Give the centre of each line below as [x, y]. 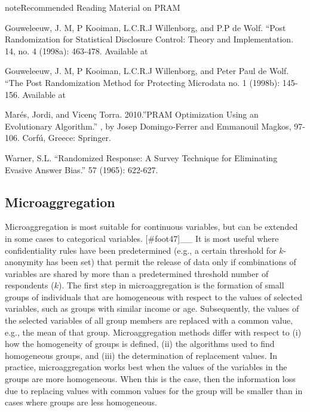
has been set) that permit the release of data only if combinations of [171, 262]
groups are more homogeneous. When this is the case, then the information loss [150, 379]
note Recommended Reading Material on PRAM [93, 7]
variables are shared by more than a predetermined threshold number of [137, 273]
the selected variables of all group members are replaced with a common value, [149, 320]
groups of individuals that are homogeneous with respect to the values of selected [154, 296]
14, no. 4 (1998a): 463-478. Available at [76, 50]
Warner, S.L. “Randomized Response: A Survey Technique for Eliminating [141, 157]
